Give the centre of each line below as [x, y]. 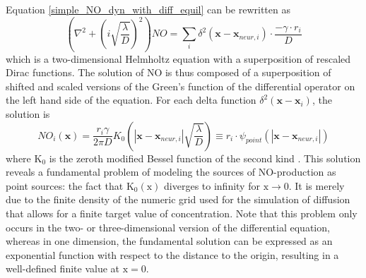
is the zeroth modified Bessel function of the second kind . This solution [205, 158]
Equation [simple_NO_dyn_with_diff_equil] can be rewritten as [148, 9]
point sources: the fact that [65, 185]
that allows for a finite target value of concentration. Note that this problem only [182, 213]
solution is [28, 114]
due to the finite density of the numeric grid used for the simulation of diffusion [178, 199]
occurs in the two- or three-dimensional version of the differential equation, [168, 227]
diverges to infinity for [212, 185]
